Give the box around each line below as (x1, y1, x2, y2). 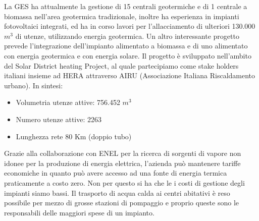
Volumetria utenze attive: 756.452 (16, 97, 120, 107)
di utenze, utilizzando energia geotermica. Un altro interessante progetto (15, 30, 239, 41)
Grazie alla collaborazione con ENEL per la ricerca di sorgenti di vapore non (4, 148, 241, 158)
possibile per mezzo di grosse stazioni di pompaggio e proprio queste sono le (4, 197, 239, 208)
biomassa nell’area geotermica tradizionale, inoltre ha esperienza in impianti (4, 11, 239, 21)
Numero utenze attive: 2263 (16, 114, 101, 124)
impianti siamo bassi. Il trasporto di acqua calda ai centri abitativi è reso (4, 187, 230, 198)
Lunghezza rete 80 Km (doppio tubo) (16, 131, 132, 141)
